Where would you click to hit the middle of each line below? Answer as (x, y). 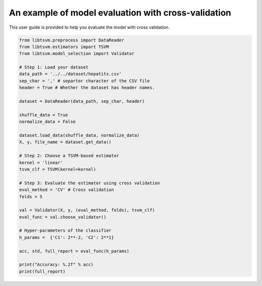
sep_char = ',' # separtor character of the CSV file (84, 81)
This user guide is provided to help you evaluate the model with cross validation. (89, 27)
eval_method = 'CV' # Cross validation (66, 190)
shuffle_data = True (43, 115)
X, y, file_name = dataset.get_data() (65, 142)
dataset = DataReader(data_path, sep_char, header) (82, 101)
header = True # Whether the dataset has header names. (87, 88)
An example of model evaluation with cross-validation (120, 13)
